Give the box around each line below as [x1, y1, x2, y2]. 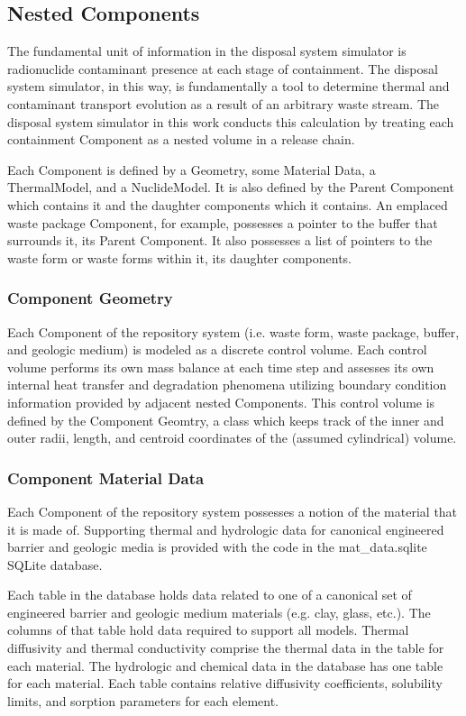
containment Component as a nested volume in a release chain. [7, 130, 355, 149]
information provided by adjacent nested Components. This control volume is [7, 392, 435, 411]
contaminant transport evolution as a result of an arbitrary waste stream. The [7, 94, 439, 113]
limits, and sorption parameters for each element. [7, 691, 279, 710]
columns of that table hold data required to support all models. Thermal [7, 620, 409, 639]
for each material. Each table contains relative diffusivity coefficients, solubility [7, 674, 443, 693]
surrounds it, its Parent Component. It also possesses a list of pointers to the [7, 231, 433, 250]
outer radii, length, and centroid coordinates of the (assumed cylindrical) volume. [7, 428, 457, 447]
